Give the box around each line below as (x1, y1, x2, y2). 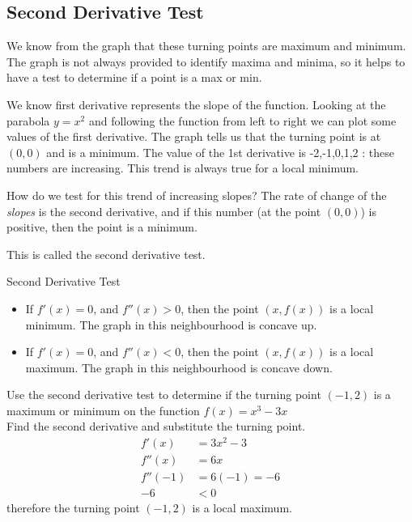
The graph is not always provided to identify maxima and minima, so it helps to (6, 53, 406, 70)
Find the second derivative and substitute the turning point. (6, 418, 306, 435)
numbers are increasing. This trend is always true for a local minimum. (6, 159, 359, 176)
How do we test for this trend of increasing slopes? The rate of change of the (6, 186, 387, 203)
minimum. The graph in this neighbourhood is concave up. (25, 316, 317, 333)
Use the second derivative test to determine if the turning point (6, 386, 321, 403)
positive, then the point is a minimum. (6, 219, 198, 236)
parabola (6, 112, 50, 129)
